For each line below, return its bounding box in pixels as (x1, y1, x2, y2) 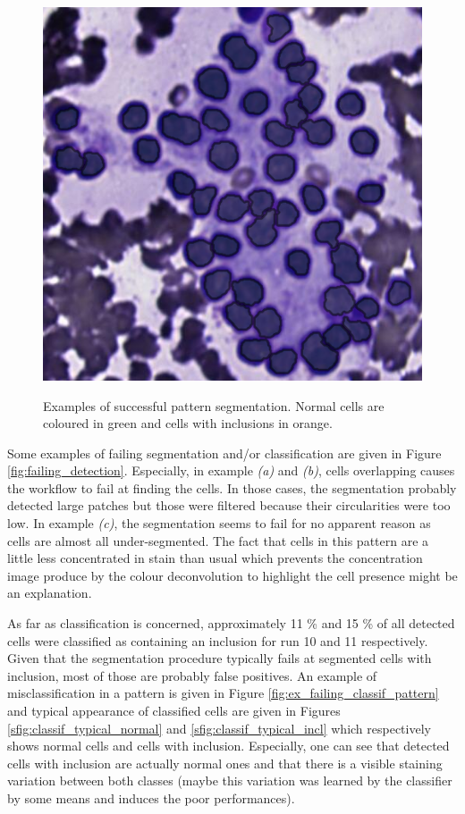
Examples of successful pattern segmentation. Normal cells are (43, 396, 385, 415)
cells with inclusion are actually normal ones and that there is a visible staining (7, 753, 443, 772)
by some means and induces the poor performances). (7, 788, 295, 807)
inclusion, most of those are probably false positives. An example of (7, 666, 377, 684)
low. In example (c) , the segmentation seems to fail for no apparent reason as (7, 514, 431, 533)
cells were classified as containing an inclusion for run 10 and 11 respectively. (7, 631, 428, 650)
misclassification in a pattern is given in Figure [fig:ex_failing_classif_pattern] (7, 684, 439, 702)
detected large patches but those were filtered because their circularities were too (7, 496, 451, 515)
